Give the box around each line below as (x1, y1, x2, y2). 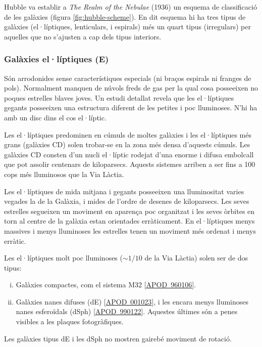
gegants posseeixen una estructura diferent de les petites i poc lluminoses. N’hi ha (4, 102, 257, 113)
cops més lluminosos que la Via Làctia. (4, 168, 124, 179)
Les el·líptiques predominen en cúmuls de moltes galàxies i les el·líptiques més (4, 129, 252, 140)
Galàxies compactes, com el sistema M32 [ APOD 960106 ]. (16, 279, 196, 290)
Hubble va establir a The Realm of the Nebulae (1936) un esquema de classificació (4, 2, 257, 12)
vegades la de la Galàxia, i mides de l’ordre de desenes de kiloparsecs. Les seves (4, 196, 249, 206)
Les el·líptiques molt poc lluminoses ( (4, 252, 123, 263)
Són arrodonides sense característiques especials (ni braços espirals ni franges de (4, 72, 251, 83)
